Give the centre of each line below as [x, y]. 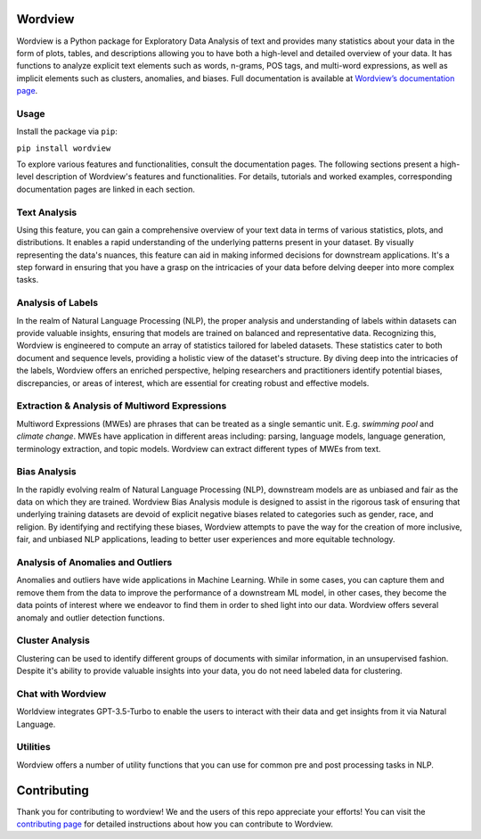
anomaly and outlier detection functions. [90, 617]
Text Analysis [47, 212]
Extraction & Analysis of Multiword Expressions [122, 406]
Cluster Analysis [53, 640]
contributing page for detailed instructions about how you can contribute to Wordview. [175, 824]
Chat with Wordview [61, 694]
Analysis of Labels [57, 303]
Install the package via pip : [67, 132]
